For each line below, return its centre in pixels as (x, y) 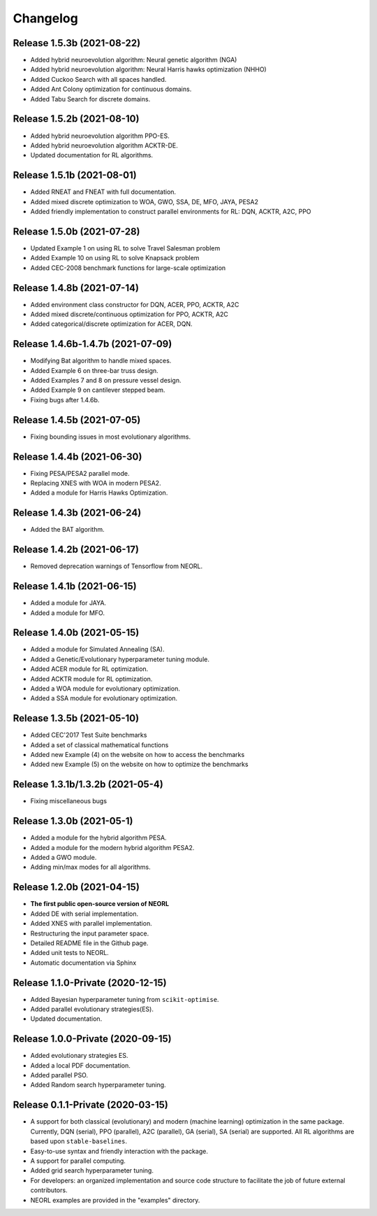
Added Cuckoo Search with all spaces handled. (98, 79)
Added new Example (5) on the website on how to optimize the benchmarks (139, 764)
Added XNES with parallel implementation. (91, 924)
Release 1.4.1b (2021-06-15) (75, 587)
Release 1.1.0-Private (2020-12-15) (90, 983)
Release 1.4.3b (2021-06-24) (77, 513)
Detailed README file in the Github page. (89, 943)
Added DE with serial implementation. (84, 914)
